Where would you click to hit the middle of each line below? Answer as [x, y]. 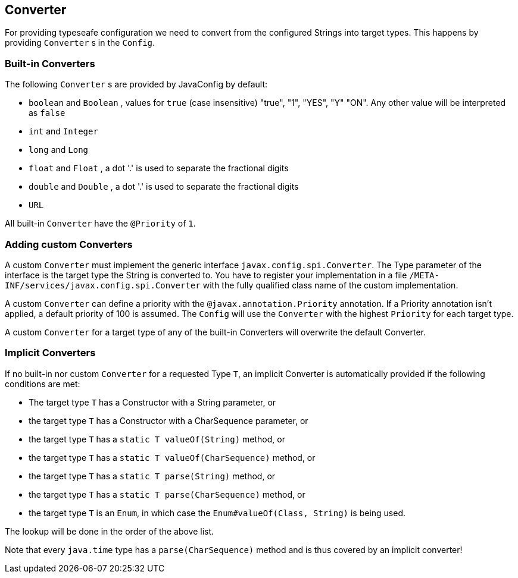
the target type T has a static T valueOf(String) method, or [157, 439]
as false [47, 113]
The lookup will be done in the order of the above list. [110, 531]
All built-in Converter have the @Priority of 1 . [100, 224]
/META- [424, 275]
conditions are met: [43, 384]
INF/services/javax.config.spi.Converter [103, 285]
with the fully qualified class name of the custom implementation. [330, 285]
